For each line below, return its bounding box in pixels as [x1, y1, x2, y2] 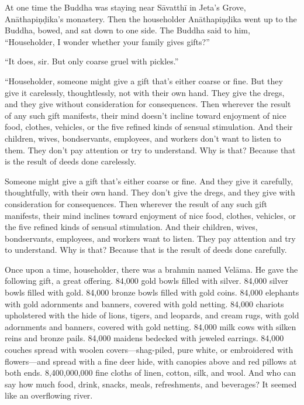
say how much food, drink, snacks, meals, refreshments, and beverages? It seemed [5, 377, 297, 390]
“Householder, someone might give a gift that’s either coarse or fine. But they [5, 74, 283, 87]
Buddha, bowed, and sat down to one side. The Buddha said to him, [5, 24, 250, 36]
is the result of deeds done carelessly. [5, 155, 136, 167]
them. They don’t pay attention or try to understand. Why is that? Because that [5, 143, 296, 156]
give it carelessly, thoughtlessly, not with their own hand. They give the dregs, [5, 86, 285, 98]
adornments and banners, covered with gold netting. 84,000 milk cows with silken [5, 320, 296, 332]
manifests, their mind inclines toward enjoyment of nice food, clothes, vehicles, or [5, 209, 296, 221]
